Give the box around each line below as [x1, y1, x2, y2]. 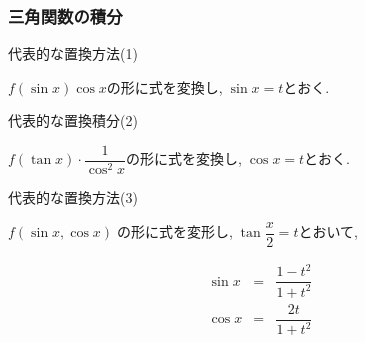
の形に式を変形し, [116, 221, 233, 242]
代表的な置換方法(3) [8, 187, 138, 208]
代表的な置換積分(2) [8, 110, 138, 131]
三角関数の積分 [8, 3, 123, 28]
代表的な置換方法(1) [8, 43, 138, 64]
